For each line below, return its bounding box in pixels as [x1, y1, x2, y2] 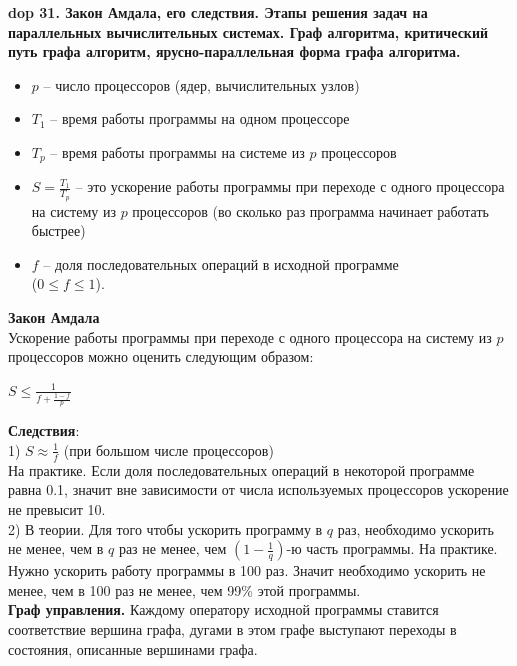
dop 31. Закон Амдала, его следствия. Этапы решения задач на [8, 2, 428, 22]
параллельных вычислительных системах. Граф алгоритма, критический [8, 21, 489, 42]
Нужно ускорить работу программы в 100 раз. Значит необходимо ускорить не [8, 560, 486, 581]
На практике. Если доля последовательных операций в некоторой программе [8, 459, 475, 480]
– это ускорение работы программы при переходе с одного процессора [75, 176, 505, 197]
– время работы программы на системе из [50, 141, 305, 162]
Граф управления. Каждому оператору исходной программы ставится [8, 599, 439, 620]
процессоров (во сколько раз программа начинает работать [132, 200, 489, 221]
